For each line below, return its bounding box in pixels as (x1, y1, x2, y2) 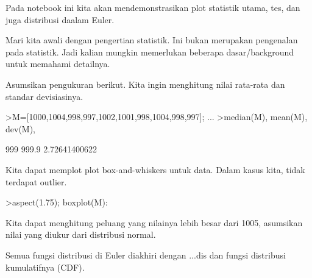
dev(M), (5, 122, 36, 135)
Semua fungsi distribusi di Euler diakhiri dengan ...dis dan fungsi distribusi (5, 248, 286, 261)
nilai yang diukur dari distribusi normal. (5, 228, 156, 241)
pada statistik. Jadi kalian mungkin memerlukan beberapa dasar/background (5, 45, 294, 58)
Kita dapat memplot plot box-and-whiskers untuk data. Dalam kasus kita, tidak (5, 163, 305, 176)
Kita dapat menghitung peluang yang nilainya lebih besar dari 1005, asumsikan (5, 216, 303, 229)
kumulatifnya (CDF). (5, 260, 85, 273)
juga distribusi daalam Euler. (5, 13, 115, 26)
